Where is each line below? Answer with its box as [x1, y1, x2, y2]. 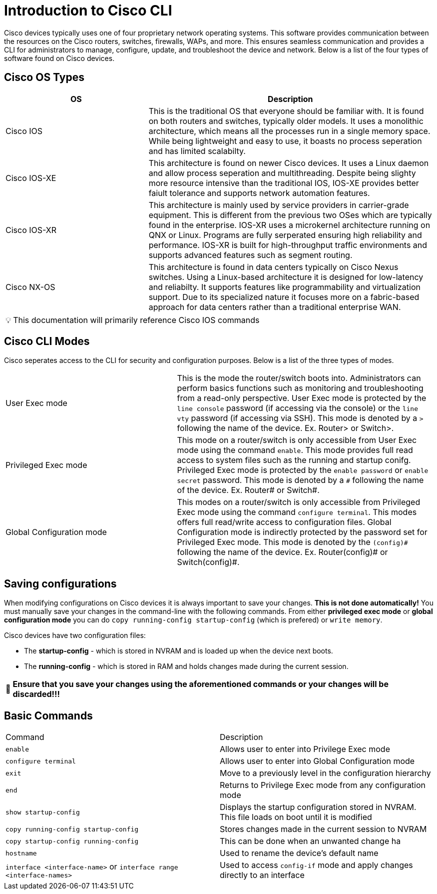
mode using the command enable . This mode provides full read [177, 445, 413, 455]
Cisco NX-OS [5, 281, 55, 292]
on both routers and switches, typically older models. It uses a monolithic [148, 115, 424, 126]
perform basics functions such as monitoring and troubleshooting [177, 383, 424, 393]
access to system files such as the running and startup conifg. [177, 455, 411, 465]
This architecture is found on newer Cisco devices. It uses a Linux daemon [148, 157, 429, 168]
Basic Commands [4, 709, 93, 722]
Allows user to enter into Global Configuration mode [220, 756, 415, 766]
